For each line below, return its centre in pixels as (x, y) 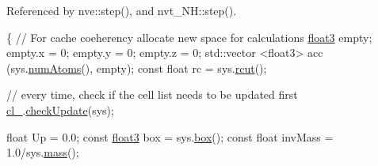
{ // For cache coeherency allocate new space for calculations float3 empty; (189, 37)
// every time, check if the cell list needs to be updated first (152, 94)
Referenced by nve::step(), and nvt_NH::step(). (122, 10)
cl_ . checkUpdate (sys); (60, 109)
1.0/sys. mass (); (43, 152)
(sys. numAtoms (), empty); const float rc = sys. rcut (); (137, 68)
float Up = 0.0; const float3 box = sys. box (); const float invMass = (170, 136)
